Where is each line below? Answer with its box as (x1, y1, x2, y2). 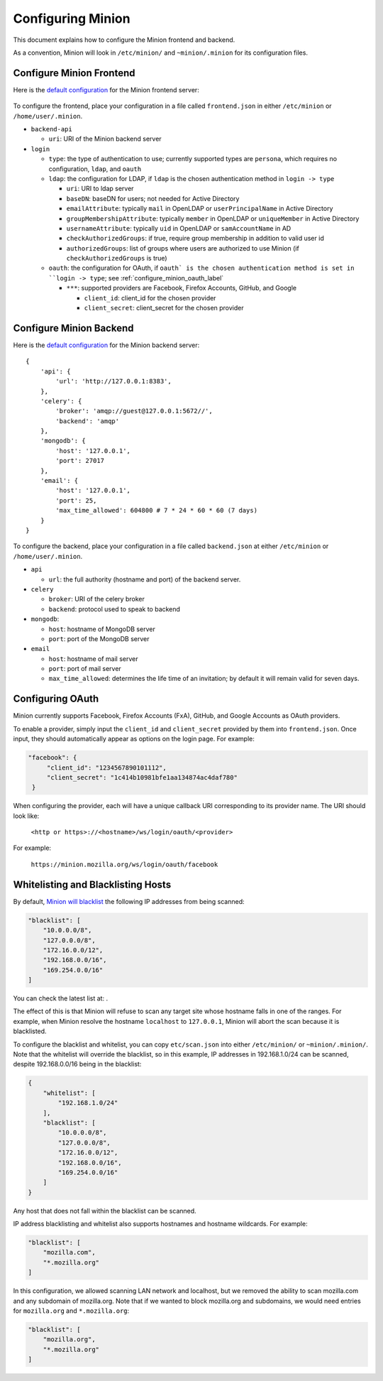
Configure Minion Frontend (13, 67, 135, 79)
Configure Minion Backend (13, 322, 134, 334)
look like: (13, 812, 40, 820)
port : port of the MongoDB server (48, 634, 150, 643)
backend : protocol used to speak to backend (48, 604, 181, 613)
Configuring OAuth (13, 693, 99, 705)
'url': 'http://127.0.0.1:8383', (55, 377, 172, 386)
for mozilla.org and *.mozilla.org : (13, 1306, 130, 1315)
